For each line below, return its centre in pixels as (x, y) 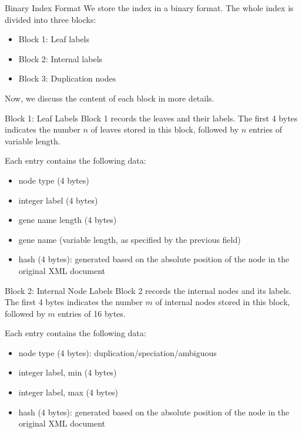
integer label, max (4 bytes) (68, 392)
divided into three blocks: (51, 19)
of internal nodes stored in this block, (223, 302)
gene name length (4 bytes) (68, 220)
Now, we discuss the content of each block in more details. (110, 98)
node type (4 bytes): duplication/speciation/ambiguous (118, 352)
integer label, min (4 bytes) (68, 372)
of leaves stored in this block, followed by (165, 129)
